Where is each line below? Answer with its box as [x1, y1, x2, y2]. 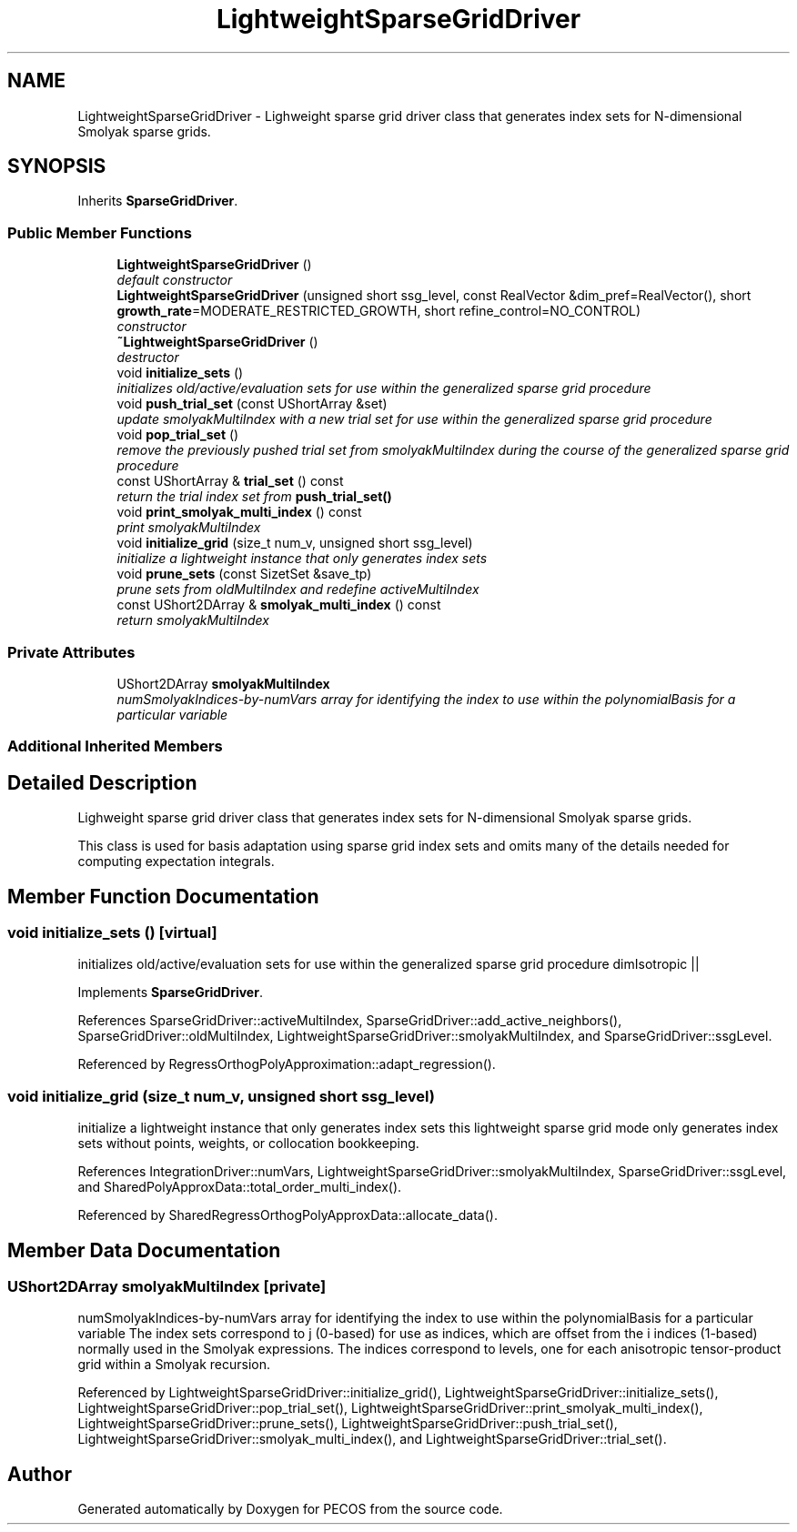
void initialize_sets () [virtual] [7, 923, 217, 942]
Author [7, 1462, 72, 1486]
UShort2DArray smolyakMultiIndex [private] [7, 1276, 327, 1295]
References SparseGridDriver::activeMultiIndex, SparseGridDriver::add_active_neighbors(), [77, 1013, 622, 1029]
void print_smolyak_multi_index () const [116, 504, 362, 520]
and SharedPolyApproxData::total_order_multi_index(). [77, 1179, 402, 1195]
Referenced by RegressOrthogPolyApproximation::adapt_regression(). [77, 1056, 496, 1073]
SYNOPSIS [7, 155, 106, 178]
